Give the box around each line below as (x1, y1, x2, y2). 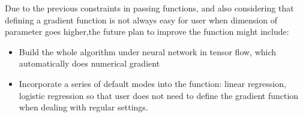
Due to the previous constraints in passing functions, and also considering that (5, 2, 294, 14)
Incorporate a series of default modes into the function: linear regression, (19, 77, 286, 89)
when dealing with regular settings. (19, 101, 148, 113)
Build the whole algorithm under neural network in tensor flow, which (19, 45, 277, 58)
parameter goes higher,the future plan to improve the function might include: (5, 25, 289, 38)
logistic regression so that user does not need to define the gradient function (19, 89, 299, 101)
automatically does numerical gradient (19, 57, 160, 70)
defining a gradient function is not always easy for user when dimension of (5, 13, 277, 26)
